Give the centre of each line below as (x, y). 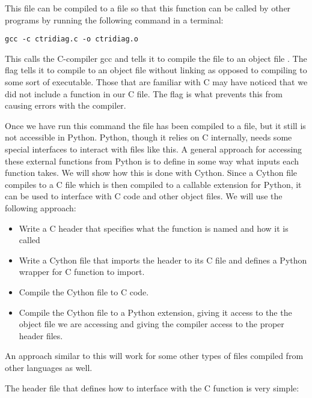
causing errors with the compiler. (66, 105)
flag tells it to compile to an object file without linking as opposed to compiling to (156, 70)
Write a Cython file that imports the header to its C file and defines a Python (163, 260)
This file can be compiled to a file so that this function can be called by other (148, 8)
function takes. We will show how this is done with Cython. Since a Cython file (151, 173)
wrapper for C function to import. (82, 272)
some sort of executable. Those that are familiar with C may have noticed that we (156, 82)
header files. (41, 335)
